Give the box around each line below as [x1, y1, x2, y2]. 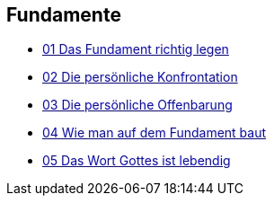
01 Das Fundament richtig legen [42, 41, 229, 57]
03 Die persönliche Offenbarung [42, 97, 233, 113]
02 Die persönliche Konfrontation [42, 69, 238, 85]
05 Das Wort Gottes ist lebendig [42, 153, 231, 169]
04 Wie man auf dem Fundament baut [42, 125, 267, 141]
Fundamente [6, 4, 121, 26]
